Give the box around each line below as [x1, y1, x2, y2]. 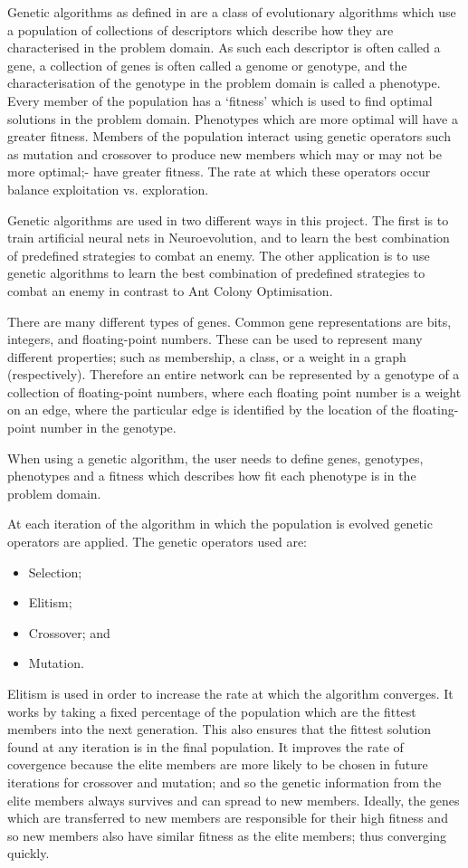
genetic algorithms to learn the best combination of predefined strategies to [7, 263, 425, 282]
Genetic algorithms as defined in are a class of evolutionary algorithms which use [7, 3, 456, 21]
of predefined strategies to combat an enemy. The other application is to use [7, 245, 430, 264]
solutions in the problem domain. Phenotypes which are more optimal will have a [7, 109, 458, 128]
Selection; [28, 562, 82, 581]
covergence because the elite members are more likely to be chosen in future [7, 755, 428, 774]
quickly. [7, 844, 50, 863]
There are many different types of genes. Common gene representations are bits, [7, 311, 452, 330]
